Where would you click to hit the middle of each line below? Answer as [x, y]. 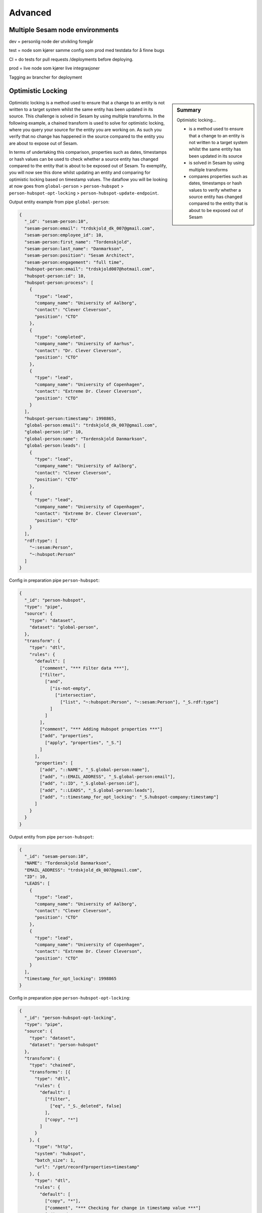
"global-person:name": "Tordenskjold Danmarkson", [86, 439]
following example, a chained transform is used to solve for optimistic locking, [87, 123]
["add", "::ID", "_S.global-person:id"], [90, 783]
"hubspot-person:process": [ [59, 282]
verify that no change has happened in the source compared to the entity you [87, 136]
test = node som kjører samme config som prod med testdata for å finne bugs [87, 50]
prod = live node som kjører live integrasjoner [54, 68]
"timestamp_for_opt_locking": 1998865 [70, 978]
